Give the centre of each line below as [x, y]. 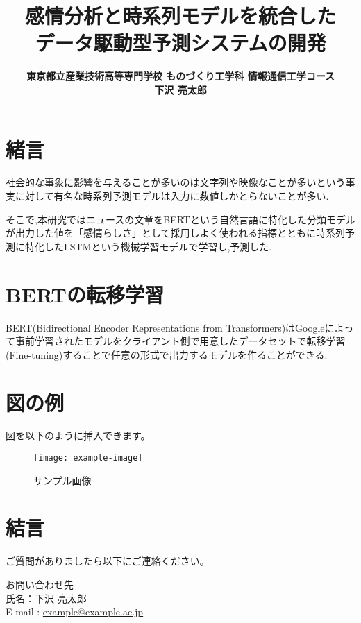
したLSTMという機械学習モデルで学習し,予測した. [158, 246]
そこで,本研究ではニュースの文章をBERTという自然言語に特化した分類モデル [180, 219]
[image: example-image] [88, 458]
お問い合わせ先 [40, 584]
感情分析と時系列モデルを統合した [180, 16]
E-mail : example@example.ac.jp [75, 612]
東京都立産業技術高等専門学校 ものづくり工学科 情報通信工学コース [180, 76]
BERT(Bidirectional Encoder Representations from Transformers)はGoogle [165, 327]
